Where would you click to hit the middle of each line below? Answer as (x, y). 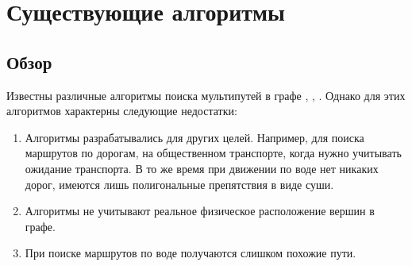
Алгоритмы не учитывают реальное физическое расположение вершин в (200, 211)
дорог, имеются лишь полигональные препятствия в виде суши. (179, 184)
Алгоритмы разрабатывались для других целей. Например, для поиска (194, 137)
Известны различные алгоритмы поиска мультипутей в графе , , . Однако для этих (206, 95)
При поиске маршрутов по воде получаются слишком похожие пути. (191, 253)
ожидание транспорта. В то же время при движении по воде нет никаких (202, 168)
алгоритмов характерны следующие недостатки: (122, 111)
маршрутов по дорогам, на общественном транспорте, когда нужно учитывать (213, 153)
